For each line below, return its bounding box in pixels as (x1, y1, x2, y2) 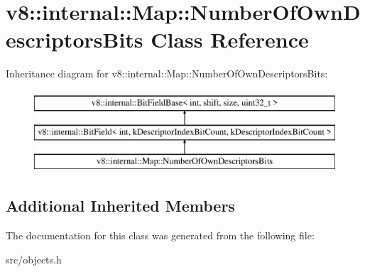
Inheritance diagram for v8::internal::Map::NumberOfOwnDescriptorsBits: (6, 66, 328, 81)
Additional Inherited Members (6, 195, 235, 217)
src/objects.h (6, 251, 62, 266)
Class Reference (151, 25, 309, 54)
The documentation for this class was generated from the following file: (6, 228, 315, 243)
